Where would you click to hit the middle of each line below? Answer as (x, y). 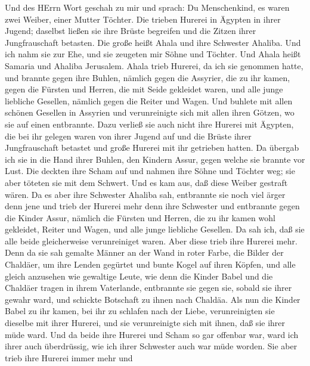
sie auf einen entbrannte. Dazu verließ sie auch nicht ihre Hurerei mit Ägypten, (149, 124)
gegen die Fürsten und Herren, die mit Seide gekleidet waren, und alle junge (144, 89)
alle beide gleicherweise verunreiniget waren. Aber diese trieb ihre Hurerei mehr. (151, 241)
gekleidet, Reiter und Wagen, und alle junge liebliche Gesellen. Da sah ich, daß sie (155, 229)
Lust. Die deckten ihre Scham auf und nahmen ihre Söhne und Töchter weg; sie (150, 171)
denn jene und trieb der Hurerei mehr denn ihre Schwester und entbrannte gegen (152, 206)
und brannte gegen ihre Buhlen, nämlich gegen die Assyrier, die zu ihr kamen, (148, 77)
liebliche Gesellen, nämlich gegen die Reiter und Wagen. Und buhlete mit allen (149, 100)
